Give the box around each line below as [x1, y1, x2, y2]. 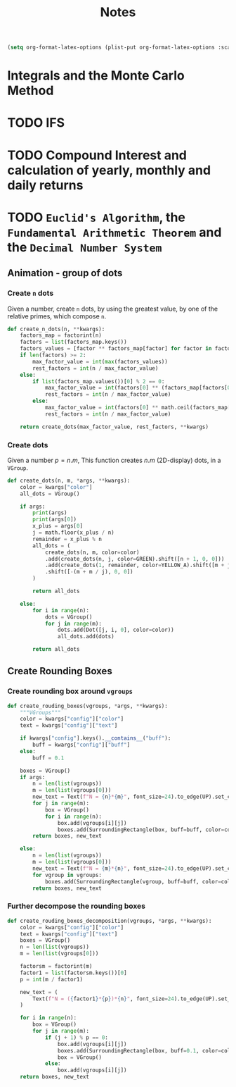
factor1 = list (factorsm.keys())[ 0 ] [20, 969, 128, 976]
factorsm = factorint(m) [20, 963, 93, 970]
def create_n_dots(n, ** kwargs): [7, 325, 105, 333]
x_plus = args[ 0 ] [32, 523, 83, 530]
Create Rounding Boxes [7, 665, 112, 677]
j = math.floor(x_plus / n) [32, 529, 114, 536]
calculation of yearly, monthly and [7, 162, 211, 178]
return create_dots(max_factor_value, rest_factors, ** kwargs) [20, 423, 209, 430]
